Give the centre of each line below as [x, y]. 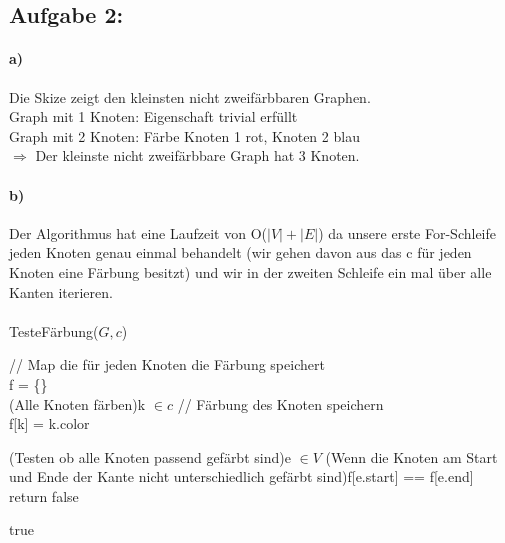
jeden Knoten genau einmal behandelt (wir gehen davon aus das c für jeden [240, 252]
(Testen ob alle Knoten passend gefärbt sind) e [150, 456]
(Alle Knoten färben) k [77, 403]
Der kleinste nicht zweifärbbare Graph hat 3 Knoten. [197, 155]
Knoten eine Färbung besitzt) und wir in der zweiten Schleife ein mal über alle [250, 271]
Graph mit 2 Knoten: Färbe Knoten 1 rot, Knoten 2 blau [184, 135]
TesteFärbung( [54, 330]
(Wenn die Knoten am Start [411, 456]
